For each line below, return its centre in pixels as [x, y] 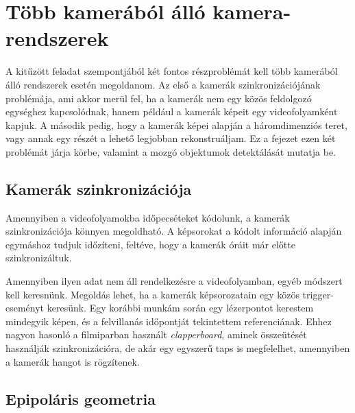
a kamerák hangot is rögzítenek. [73, 361]
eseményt [25, 308]
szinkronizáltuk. [39, 258]
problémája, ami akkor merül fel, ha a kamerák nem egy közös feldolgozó [159, 98]
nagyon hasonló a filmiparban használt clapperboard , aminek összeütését [156, 334]
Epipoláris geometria [81, 398]
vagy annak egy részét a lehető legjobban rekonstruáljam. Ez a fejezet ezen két [171, 138]
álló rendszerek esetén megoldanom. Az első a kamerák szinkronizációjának [163, 84]
